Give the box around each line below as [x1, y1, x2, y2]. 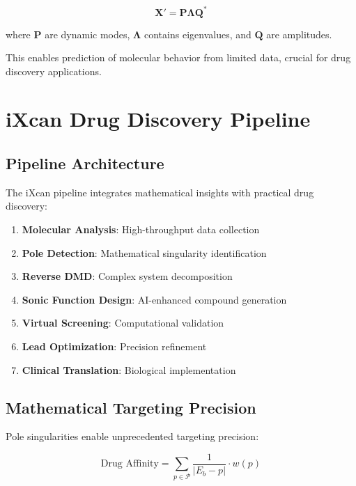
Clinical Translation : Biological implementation [22, 362, 236, 377]
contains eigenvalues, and [144, 26, 251, 41]
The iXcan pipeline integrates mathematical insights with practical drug [6, 185, 314, 199]
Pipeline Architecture [6, 152, 164, 174]
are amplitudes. [266, 26, 332, 41]
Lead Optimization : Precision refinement [22, 339, 207, 354]
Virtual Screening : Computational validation [22, 315, 224, 330]
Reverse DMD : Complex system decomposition [22, 269, 233, 283]
